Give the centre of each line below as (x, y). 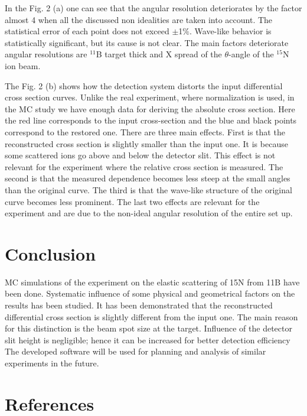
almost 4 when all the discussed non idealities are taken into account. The (139, 19)
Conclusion (50, 253)
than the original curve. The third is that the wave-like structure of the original (148, 189)
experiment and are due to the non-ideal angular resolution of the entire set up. (149, 213)
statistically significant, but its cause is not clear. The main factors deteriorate (147, 42)
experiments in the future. (52, 363)
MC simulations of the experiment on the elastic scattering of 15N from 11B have (152, 282)
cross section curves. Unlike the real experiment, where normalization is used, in (150, 97)
